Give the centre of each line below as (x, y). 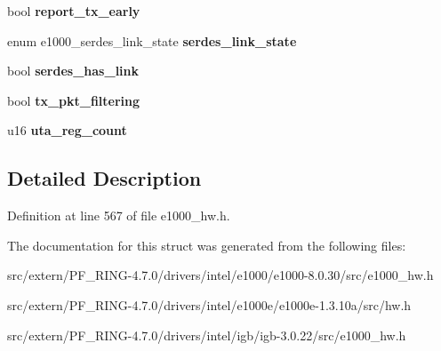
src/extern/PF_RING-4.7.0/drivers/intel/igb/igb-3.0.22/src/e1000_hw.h (207, 335)
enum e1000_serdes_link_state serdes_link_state (152, 40)
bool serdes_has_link (73, 71)
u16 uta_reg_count (67, 130)
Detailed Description (104, 178)
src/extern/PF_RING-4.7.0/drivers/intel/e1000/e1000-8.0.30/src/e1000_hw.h (220, 275)
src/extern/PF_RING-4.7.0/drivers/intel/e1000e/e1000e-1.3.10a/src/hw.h (209, 304)
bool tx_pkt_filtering (74, 100)
